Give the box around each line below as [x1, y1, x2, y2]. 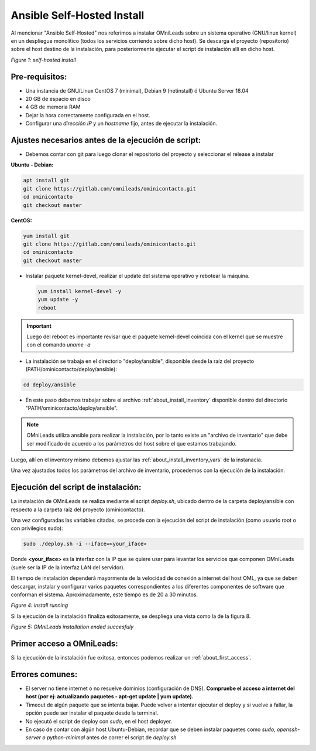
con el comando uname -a [26, 341, 91, 348]
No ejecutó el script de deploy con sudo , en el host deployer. [25, 718, 173, 725]
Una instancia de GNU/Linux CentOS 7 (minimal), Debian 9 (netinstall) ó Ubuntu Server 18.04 [25, 87, 249, 94]
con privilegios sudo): [11, 525, 64, 532]
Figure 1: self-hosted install [11, 56, 76, 63]
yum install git [23, 232, 70, 239]
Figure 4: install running [11, 602, 68, 609]
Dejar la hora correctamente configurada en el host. [25, 111, 150, 118]
